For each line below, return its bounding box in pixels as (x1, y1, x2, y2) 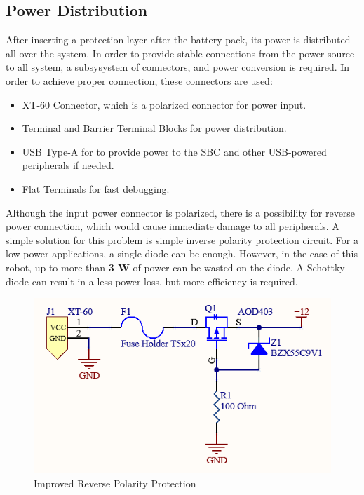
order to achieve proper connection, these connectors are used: (6, 73, 273, 88)
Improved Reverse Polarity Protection (34, 475, 196, 490)
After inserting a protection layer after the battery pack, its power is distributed (6, 32, 351, 47)
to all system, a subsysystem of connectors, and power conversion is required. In (6, 60, 350, 74)
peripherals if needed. (22, 158, 114, 172)
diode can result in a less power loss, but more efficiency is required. (6, 273, 298, 288)
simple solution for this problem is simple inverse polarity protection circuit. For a (6, 232, 359, 247)
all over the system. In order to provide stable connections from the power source (6, 46, 355, 60)
